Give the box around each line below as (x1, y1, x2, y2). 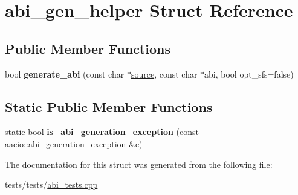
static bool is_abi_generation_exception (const (5, 125, 199, 138)
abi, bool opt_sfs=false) (204, 67, 294, 80)
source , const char (131, 67, 198, 80)
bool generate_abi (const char (5, 67, 125, 80)
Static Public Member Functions (5, 97, 213, 116)
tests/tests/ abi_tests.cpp (5, 178, 98, 191)
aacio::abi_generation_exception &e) (5, 137, 143, 150)
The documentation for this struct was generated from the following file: (5, 157, 273, 170)
